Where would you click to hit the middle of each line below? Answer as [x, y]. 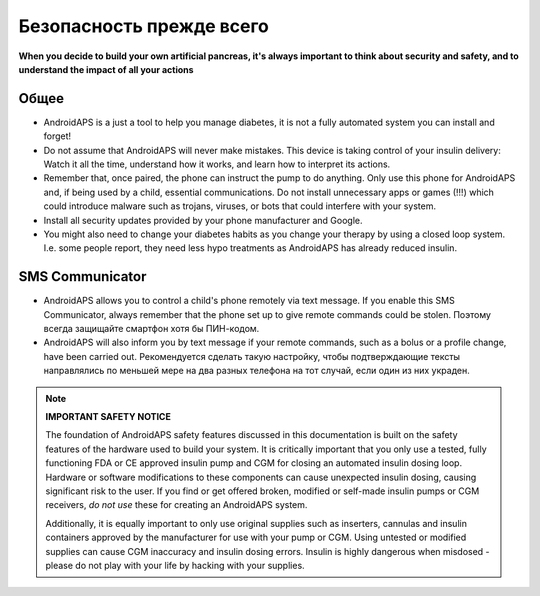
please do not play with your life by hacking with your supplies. [175, 565]
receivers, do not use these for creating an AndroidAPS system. [176, 505]
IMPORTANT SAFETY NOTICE [108, 416]
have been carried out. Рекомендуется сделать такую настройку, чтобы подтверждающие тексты [251, 356]
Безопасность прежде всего [143, 26]
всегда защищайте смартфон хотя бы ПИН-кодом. [151, 329]
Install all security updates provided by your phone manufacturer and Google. [203, 220]
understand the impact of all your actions [106, 69]
